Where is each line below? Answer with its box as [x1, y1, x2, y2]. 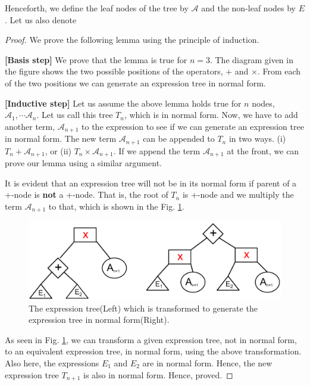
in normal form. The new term [5, 132, 117, 145]
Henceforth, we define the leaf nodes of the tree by [5, 2, 189, 14]
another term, [5, 120, 55, 132]
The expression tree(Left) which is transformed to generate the [29, 301, 258, 314]
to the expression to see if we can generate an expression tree [82, 120, 304, 132]
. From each [257, 65, 301, 77]
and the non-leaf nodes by [201, 2, 296, 14]
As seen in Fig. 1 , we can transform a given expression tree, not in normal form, [5, 333, 297, 345]
